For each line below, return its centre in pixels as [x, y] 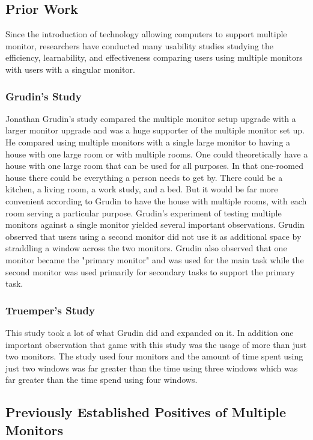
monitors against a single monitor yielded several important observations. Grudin [155, 225]
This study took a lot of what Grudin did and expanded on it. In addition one [150, 332]
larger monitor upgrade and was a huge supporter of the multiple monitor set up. [155, 130]
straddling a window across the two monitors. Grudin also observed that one [146, 248]
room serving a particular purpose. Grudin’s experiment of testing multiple [144, 212]
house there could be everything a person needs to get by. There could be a [144, 177]
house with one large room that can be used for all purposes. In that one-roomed [154, 166]
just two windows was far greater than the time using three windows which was [152, 368]
